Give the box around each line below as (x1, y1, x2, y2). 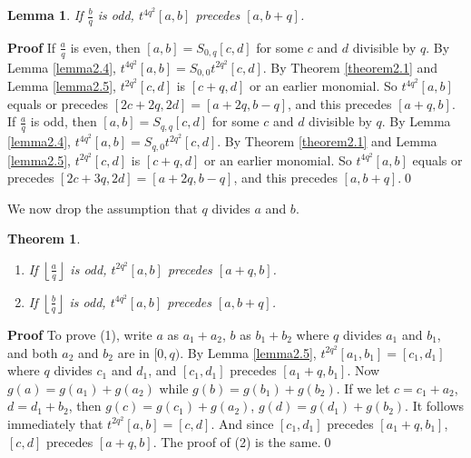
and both (7, 343, 58, 362)
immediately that (7, 413, 103, 433)
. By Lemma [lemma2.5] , (180, 343, 317, 362)
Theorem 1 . (7, 229, 81, 248)
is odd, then (30, 112, 97, 131)
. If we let (336, 378, 390, 397)
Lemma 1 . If (7, 5, 83, 24)
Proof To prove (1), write (7, 324, 152, 343)
